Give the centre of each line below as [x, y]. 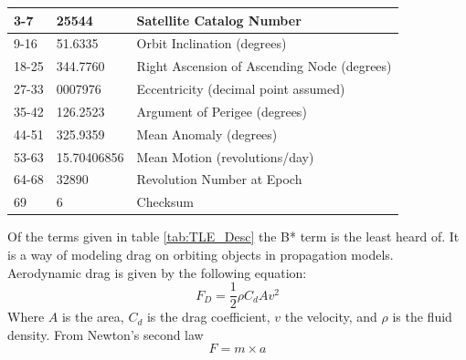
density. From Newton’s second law [106, 334]
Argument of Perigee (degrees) [222, 111]
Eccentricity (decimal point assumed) [241, 89]
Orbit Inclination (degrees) [212, 43]
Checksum [165, 202]
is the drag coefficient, [208, 317]
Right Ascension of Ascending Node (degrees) [264, 66]
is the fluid [422, 317]
